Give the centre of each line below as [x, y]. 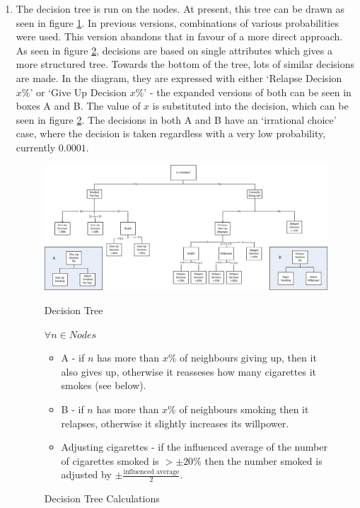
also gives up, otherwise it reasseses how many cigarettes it [188, 371]
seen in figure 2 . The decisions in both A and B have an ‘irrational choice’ [176, 119]
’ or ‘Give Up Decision [78, 92]
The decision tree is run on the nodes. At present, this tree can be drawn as [180, 8]
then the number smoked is [263, 460]
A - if [73, 358]
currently [36, 147]
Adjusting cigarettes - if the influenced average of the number [194, 447]
